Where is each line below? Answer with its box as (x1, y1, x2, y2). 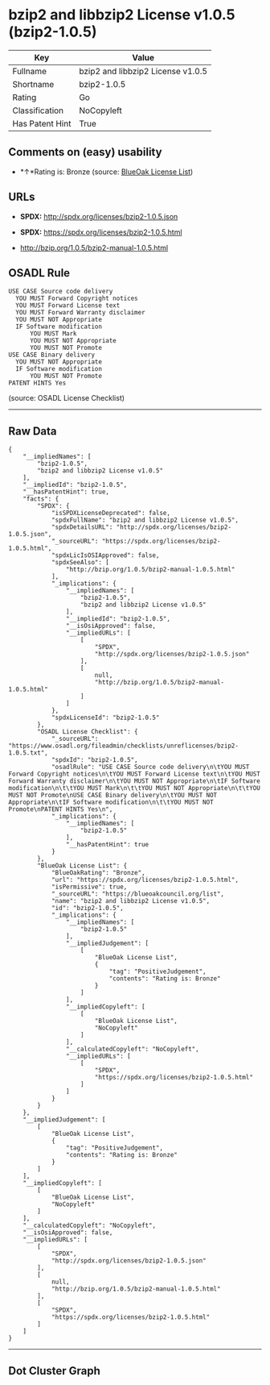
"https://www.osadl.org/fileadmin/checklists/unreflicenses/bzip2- (8, 742, 239, 751)
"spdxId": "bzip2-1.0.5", (51, 756, 138, 764)
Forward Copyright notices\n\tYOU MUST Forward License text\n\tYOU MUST (8, 770, 261, 779)
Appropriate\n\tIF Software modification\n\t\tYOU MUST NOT (8, 798, 215, 807)
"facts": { (22, 495, 59, 503)
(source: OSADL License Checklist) (8, 393, 125, 403)
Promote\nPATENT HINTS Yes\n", (8, 805, 113, 813)
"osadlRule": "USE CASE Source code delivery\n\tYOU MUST (51, 763, 250, 772)
